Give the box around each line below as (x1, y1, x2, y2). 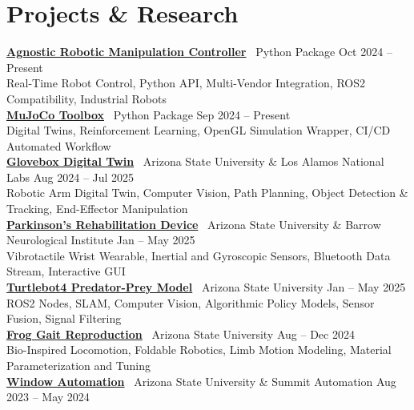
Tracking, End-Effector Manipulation (6, 200, 188, 217)
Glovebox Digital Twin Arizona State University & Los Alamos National (6, 153, 384, 170)
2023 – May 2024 (6, 388, 90, 405)
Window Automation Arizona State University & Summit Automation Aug (6, 372, 396, 389)
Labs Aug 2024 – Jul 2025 (6, 168, 135, 185)
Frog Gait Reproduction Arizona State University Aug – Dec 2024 (6, 325, 355, 342)
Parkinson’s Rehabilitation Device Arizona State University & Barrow (6, 215, 381, 232)
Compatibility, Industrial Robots (6, 90, 167, 107)
